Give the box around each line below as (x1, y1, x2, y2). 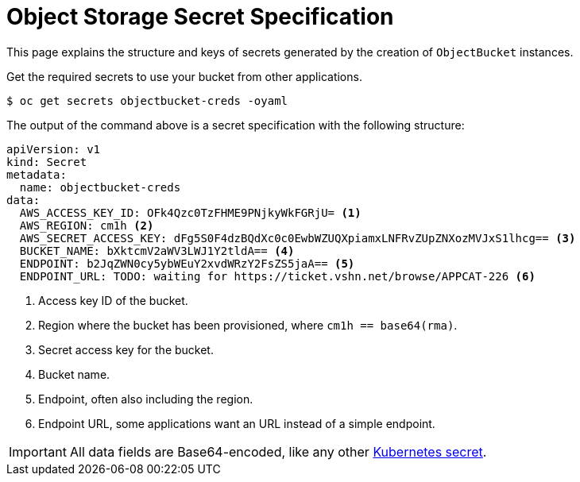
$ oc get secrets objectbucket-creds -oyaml (6, 94, 288, 107)
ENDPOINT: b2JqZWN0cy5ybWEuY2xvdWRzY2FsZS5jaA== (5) (19, 256, 355, 270)
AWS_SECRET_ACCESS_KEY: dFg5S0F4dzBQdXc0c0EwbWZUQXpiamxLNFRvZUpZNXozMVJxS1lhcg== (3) (19, 231, 576, 245)
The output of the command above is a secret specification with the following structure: (6, 118, 465, 132)
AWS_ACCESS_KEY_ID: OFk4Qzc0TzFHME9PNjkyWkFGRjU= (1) (19, 206, 362, 219)
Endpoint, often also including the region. (38, 391, 253, 406)
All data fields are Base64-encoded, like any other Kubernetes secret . (69, 443, 487, 460)
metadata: (6, 168, 67, 181)
